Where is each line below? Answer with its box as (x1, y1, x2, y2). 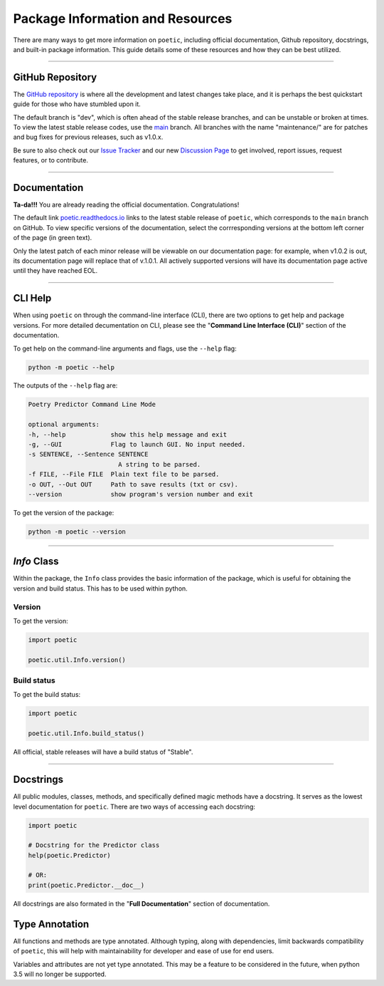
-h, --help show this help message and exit (28, 430, 228, 438)
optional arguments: (28, 420, 100, 429)
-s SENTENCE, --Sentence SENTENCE (28, 450, 149, 459)
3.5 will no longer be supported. (13, 970, 107, 978)
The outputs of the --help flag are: (13, 381, 118, 390)
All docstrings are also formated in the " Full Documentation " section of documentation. (13, 899, 270, 908)
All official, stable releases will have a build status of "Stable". (13, 748, 193, 757)
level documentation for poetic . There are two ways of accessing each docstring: (13, 802, 256, 811)
